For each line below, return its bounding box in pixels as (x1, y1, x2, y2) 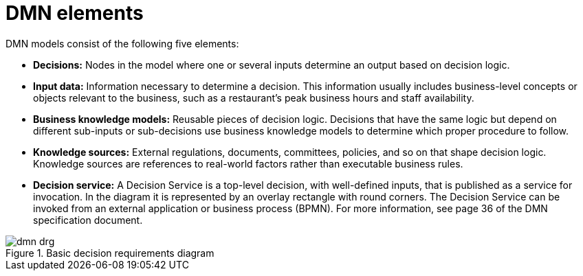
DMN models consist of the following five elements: (5, 37, 239, 49)
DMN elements (5, 1, 144, 25)
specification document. (33, 214, 143, 226)
